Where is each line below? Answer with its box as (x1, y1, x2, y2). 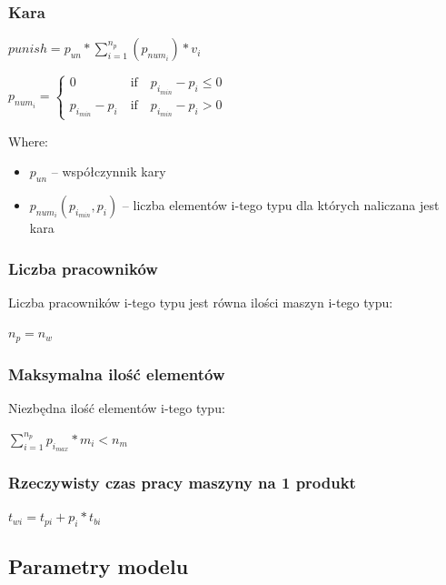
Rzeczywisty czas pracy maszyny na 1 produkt (8, 470, 356, 493)
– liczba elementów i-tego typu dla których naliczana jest (122, 196, 440, 215)
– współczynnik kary (51, 162, 166, 181)
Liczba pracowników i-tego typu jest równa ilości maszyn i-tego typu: (8, 292, 393, 311)
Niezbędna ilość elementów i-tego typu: (8, 398, 225, 418)
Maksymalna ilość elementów (8, 362, 225, 385)
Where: (8, 131, 48, 150)
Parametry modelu (8, 552, 189, 580)
